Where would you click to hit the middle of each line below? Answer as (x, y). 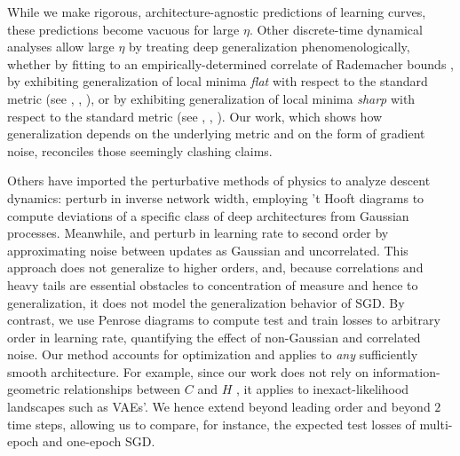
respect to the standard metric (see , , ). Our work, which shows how (195, 116)
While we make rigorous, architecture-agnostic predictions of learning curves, (217, 12)
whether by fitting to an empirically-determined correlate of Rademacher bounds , (230, 63)
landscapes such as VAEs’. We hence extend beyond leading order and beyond (219, 407)
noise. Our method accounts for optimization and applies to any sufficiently (213, 354)
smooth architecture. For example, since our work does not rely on (188, 371)
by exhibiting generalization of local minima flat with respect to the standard (218, 81)
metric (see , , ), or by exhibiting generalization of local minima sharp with (211, 98)
